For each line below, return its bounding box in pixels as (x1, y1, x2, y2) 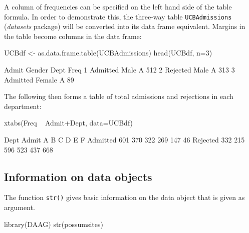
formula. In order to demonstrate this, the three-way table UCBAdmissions (4, 11, 232, 21)
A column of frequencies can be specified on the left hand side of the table (4, 1, 232, 11)
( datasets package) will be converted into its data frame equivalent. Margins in (4, 21, 245, 31)
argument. (4, 202, 35, 212)
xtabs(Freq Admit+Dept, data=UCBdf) (4, 117, 133, 128)
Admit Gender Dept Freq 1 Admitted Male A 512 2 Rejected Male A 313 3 (4, 64, 235, 75)
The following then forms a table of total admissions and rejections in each (4, 91, 233, 101)
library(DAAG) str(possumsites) (4, 218, 103, 229)
